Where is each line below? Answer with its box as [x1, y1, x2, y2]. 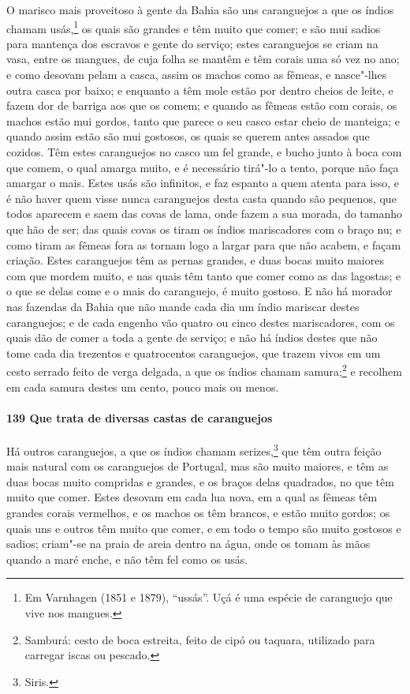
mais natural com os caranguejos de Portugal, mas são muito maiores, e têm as [6, 458, 389, 475]
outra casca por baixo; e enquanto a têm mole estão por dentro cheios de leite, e [6, 81, 393, 98]
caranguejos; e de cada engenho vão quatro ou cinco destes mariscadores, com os [6, 313, 395, 330]
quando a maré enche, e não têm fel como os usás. [6, 550, 248, 567]
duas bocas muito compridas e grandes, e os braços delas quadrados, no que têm [6, 473, 394, 490]
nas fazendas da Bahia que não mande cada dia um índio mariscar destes [6, 298, 360, 314]
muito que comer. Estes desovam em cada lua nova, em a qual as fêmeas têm [6, 489, 378, 505]
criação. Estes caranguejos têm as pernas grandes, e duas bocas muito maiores [6, 252, 384, 268]
